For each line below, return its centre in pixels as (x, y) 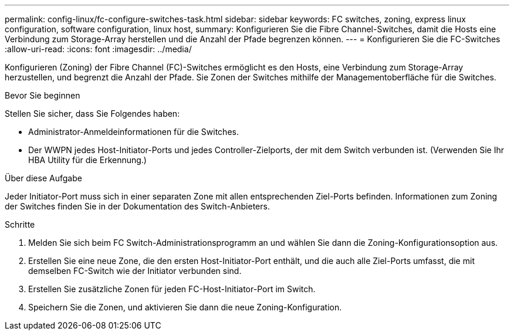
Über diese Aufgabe (43, 178)
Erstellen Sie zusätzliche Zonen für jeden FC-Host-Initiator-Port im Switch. (172, 289)
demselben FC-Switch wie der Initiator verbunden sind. (135, 271)
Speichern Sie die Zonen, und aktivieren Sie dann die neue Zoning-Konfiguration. (185, 307)
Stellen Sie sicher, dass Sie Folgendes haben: (92, 114)
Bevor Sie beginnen (43, 95)
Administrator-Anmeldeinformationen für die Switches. (133, 132)
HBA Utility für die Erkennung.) (87, 160)
